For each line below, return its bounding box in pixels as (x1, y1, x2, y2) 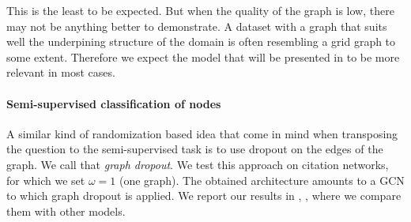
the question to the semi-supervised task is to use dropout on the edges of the (6, 141, 383, 157)
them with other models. (6, 202, 126, 219)
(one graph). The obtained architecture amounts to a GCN (119, 171, 405, 188)
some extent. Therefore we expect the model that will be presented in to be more (6, 48, 400, 65)
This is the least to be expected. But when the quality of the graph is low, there (6, 2, 394, 18)
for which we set (6, 171, 85, 188)
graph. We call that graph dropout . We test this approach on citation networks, (6, 156, 389, 172)
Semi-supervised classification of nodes (6, 95, 221, 111)
